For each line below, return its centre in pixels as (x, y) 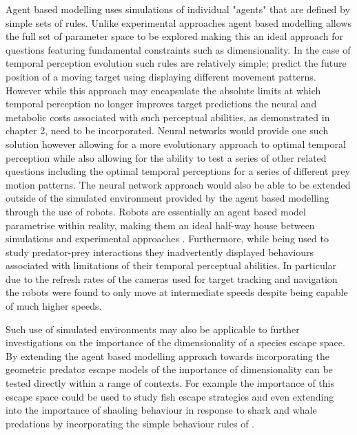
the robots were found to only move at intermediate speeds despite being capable (177, 292)
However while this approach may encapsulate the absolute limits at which (163, 90)
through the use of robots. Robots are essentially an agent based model (156, 211)
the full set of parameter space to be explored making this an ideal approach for (175, 36)
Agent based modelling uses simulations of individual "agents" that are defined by (178, 9)
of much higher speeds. (54, 306)
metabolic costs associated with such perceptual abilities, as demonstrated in (168, 117)
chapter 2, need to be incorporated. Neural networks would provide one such (167, 130)
